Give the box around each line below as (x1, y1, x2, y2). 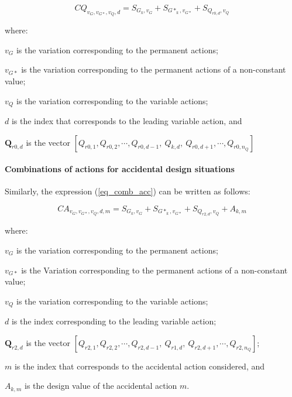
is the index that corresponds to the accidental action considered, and (14, 360, 264, 372)
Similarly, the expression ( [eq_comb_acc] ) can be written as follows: (5, 185, 250, 197)
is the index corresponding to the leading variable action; (11, 315, 217, 327)
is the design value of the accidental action (25, 379, 177, 392)
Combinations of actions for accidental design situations (5, 163, 235, 175)
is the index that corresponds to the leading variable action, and (11, 115, 242, 127)
